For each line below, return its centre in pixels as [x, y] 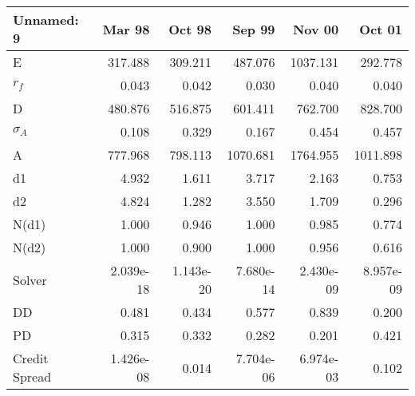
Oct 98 [190, 29]
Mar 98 [126, 29]
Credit [31, 358]
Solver [30, 279]
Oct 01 [381, 29]
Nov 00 [316, 29]
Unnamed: [46, 20]
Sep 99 [254, 29]
